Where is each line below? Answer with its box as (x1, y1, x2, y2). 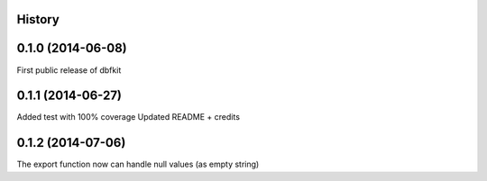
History (16, 12, 60, 27)
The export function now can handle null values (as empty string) (16, 158, 260, 170)
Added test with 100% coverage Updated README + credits (16, 112, 241, 122)
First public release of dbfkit (16, 64, 122, 76)
